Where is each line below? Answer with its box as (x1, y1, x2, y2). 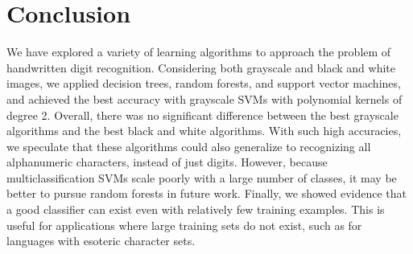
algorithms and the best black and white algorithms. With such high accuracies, (6, 122, 402, 139)
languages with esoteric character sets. (6, 232, 196, 249)
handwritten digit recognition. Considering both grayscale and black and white (6, 59, 395, 76)
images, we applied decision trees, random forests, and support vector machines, (6, 75, 401, 92)
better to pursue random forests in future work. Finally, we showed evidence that (6, 185, 407, 202)
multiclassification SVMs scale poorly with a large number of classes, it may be (6, 169, 397, 186)
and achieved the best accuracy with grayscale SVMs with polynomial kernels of (6, 90, 403, 107)
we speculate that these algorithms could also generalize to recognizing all (6, 137, 371, 154)
